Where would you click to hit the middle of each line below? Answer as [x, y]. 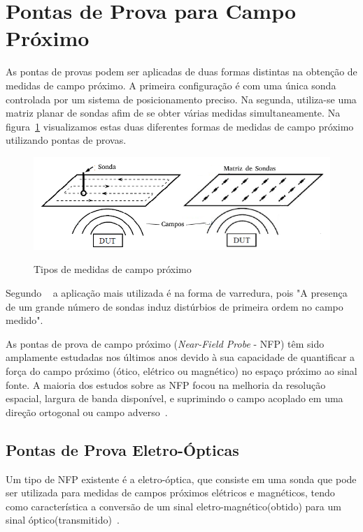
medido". [24, 320]
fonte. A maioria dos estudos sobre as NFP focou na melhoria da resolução [166, 384]
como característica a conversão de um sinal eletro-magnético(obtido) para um [173, 506]
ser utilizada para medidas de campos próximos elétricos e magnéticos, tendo [170, 493]
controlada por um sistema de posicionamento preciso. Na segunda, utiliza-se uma [181, 99]
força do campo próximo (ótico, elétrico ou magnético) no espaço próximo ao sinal [181, 370]
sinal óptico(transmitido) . [63, 520]
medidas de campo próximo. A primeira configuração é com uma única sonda [171, 85]
